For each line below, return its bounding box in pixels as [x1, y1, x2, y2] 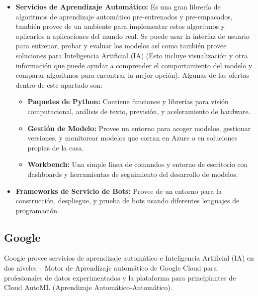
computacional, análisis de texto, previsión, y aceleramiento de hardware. [27, 106, 251, 116]
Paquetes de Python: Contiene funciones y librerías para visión [27, 96, 229, 107]
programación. [15, 205, 60, 215]
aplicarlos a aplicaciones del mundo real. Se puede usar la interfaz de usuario [15, 30, 250, 41]
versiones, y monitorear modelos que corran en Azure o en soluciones [27, 133, 237, 143]
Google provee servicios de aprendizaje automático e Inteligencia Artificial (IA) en [4, 253, 254, 263]
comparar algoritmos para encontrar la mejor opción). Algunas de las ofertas [15, 70, 250, 80]
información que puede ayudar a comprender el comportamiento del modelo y [15, 60, 253, 70]
